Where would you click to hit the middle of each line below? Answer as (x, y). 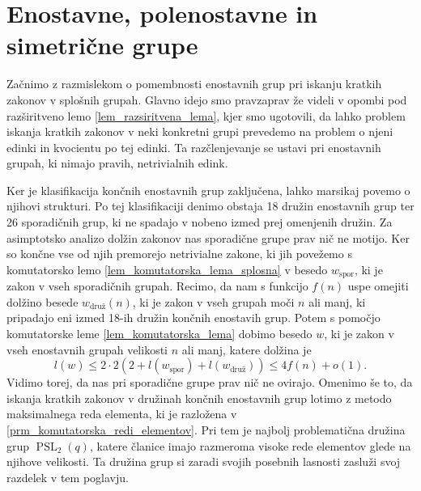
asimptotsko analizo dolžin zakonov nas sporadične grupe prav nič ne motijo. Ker (208, 237)
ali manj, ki (337, 301)
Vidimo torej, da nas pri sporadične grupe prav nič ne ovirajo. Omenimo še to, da (210, 382)
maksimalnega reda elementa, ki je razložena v (122, 414)
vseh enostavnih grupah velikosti (87, 349)
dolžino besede (43, 301)
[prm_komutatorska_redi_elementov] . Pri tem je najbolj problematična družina (206, 430)
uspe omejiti (378, 286)
